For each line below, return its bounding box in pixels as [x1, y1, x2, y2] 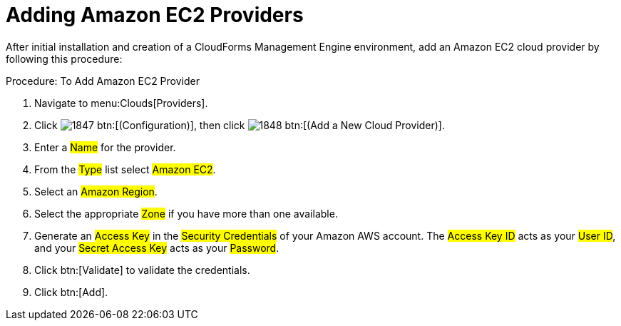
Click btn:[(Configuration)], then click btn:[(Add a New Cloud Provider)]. [34, 118, 445, 131]
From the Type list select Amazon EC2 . [34, 163, 216, 175]
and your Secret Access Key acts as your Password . [34, 241, 279, 254]
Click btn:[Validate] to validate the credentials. [34, 263, 250, 276]
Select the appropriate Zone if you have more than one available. [34, 207, 338, 220]
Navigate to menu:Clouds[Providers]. [34, 96, 208, 109]
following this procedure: [6, 52, 123, 65]
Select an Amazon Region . [34, 185, 158, 198]
